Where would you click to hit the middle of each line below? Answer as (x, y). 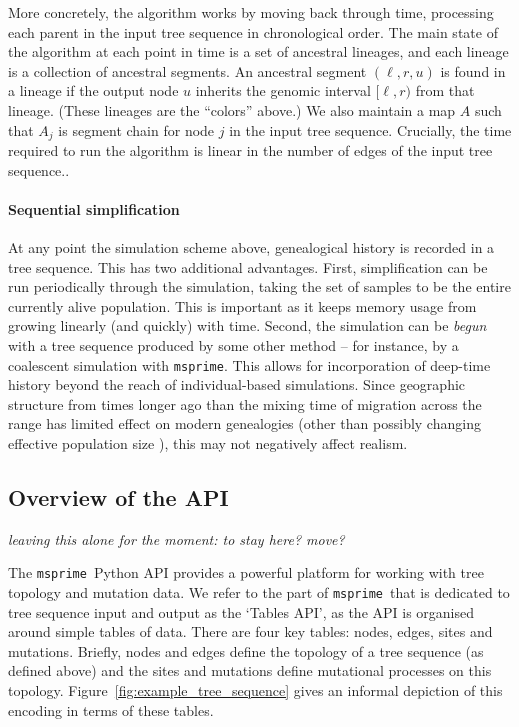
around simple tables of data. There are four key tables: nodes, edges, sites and (250, 631)
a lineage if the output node (93, 90)
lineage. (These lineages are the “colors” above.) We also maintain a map (232, 109)
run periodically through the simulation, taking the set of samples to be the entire (259, 286)
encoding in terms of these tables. (111, 709)
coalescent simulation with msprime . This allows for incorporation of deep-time (249, 364)
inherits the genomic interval (283, 90)
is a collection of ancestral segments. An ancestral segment (187, 70)
